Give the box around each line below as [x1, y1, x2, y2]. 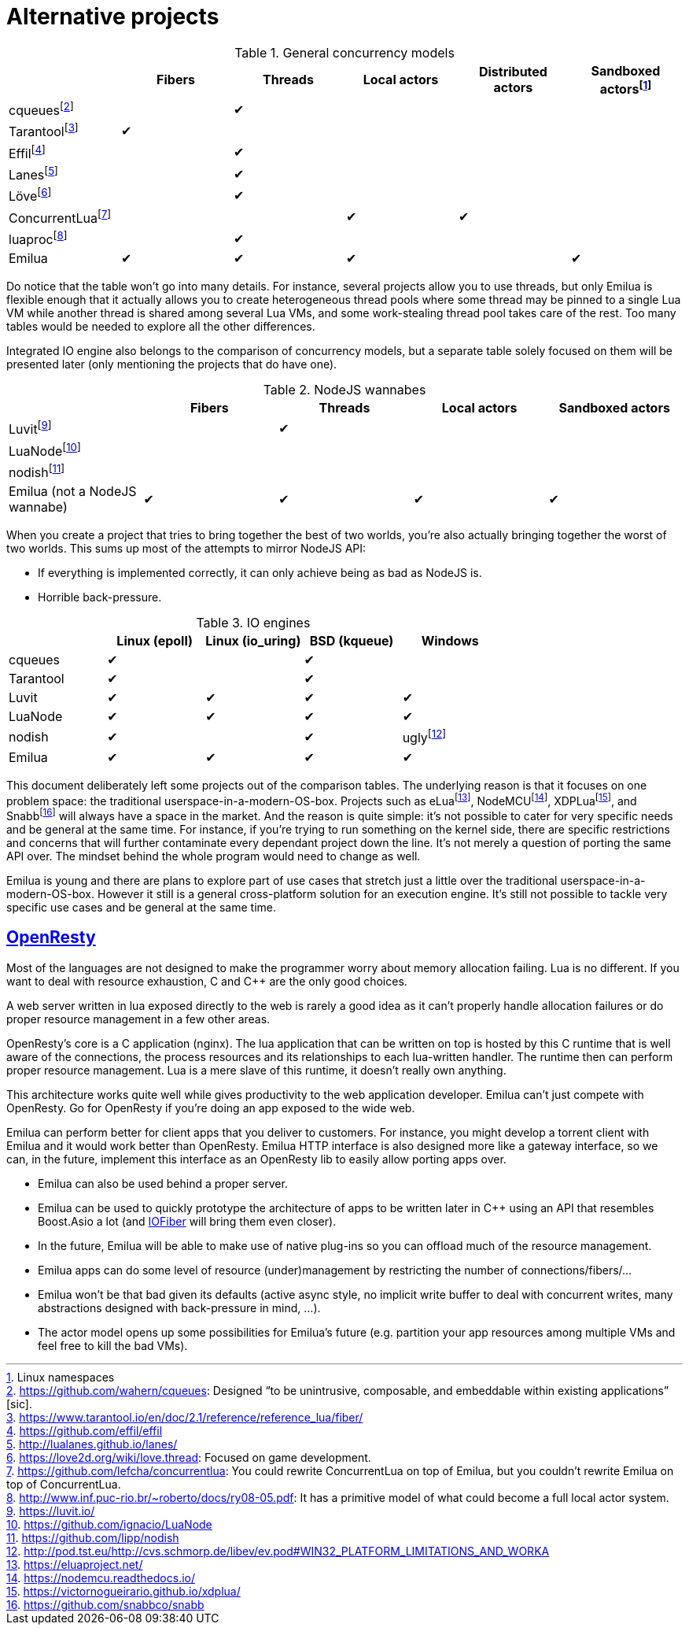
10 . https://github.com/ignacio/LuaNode [6, 1517, 212, 1531]
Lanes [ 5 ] [9, 165, 58, 183]
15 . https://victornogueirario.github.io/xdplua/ [6, 1584, 241, 1598]
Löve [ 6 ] [9, 186, 52, 205]
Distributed [478, 64, 547, 80]
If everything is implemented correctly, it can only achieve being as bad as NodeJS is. [38, 566, 482, 580]
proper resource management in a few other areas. [6, 1012, 271, 1026]
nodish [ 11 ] [9, 462, 65, 481]
